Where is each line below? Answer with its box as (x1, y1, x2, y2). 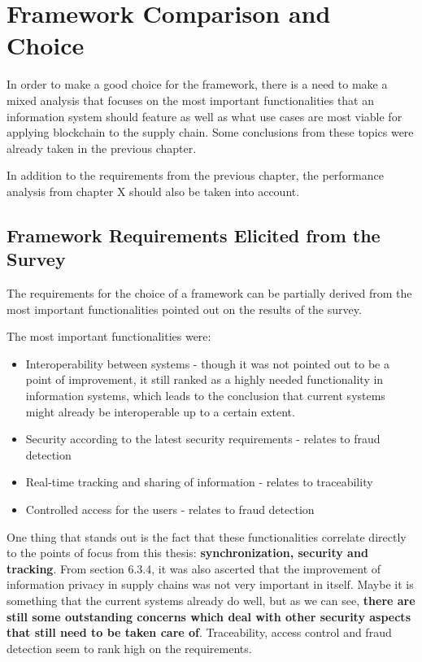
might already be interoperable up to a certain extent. (25, 403, 295, 420)
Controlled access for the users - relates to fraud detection (25, 501, 315, 517)
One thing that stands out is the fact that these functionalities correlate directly (7, 528, 407, 545)
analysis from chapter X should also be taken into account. (7, 182, 300, 199)
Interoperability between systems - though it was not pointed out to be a (25, 355, 389, 372)
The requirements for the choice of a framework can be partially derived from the (7, 285, 412, 302)
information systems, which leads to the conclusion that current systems (25, 387, 385, 404)
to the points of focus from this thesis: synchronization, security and (7, 544, 368, 561)
